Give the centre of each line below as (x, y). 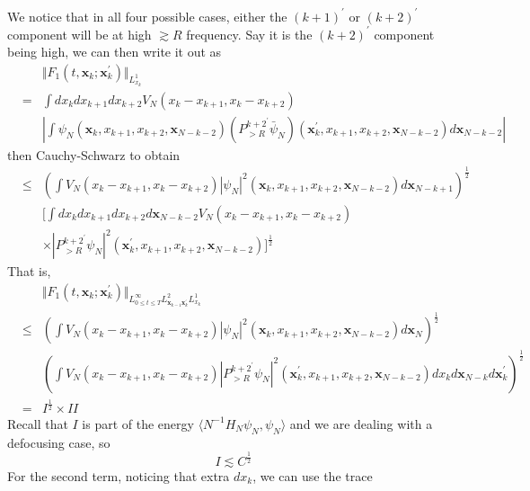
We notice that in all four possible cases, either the (147, 16)
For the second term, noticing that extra (119, 475)
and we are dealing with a (361, 423)
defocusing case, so (59, 442)
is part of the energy (138, 423)
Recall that (38, 423)
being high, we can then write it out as (115, 52)
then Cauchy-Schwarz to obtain (94, 154)
